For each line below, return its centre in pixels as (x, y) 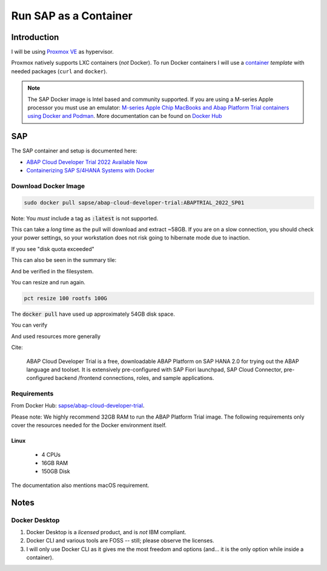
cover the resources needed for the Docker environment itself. (89, 425)
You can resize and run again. (48, 282)
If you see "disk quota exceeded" (53, 249)
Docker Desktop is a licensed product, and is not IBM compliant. (106, 532)
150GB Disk (56, 471)
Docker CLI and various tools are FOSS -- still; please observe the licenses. (120, 541)
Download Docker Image (48, 186)
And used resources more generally (56, 336)
